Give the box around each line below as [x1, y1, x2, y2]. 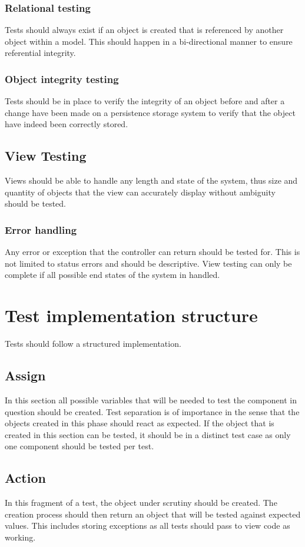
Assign [5, 366, 46, 384]
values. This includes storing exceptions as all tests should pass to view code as [5, 519, 290, 532]
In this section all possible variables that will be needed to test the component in [5, 393, 297, 406]
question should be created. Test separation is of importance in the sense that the [5, 405, 300, 417]
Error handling [5, 222, 77, 237]
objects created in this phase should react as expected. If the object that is [5, 417, 274, 429]
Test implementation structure [5, 303, 258, 327]
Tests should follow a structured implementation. [5, 337, 181, 350]
